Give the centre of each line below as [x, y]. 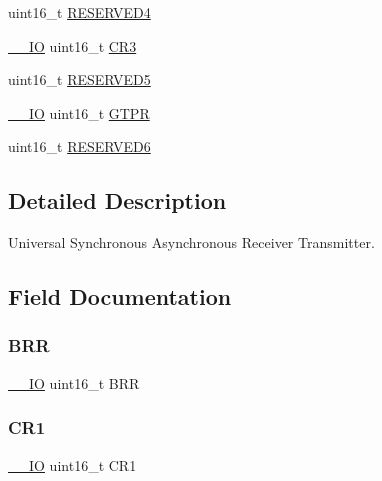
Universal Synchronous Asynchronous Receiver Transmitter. [191, 242]
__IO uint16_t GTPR [79, 112]
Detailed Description [117, 200]
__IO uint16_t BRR [74, 382]
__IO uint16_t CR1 [72, 464]
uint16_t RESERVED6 [79, 146]
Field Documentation [120, 296]
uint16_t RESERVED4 [79, 12]
